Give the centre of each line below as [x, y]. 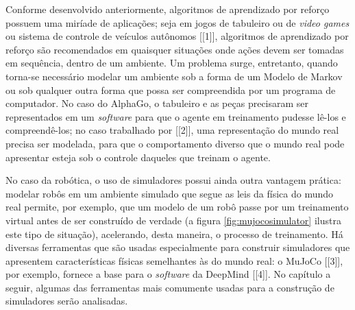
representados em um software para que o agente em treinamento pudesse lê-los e [176, 116]
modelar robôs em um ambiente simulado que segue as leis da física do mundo [170, 193]
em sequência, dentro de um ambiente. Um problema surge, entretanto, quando [172, 63]
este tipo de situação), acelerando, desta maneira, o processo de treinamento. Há [174, 234]
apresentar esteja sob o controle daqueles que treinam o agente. [138, 157]
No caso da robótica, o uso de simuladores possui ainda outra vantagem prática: [173, 180]
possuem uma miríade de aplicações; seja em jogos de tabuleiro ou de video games [177, 22]
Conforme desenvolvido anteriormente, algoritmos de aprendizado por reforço [168, 9]
